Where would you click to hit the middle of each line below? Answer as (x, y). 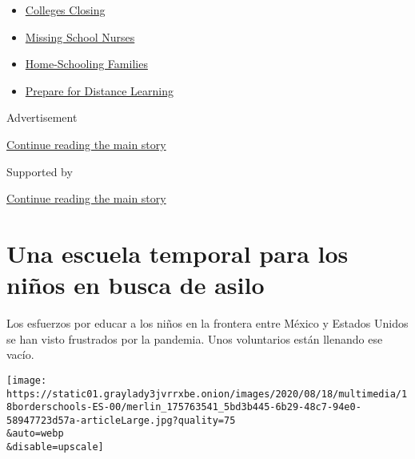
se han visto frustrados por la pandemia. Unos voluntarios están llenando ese (195, 338)
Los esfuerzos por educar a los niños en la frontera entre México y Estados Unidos (207, 323)
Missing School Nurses (80, 36)
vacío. (20, 354)
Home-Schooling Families (86, 64)
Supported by (40, 171)
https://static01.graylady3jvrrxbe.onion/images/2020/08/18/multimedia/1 (207, 394)
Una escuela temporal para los (178, 253)
